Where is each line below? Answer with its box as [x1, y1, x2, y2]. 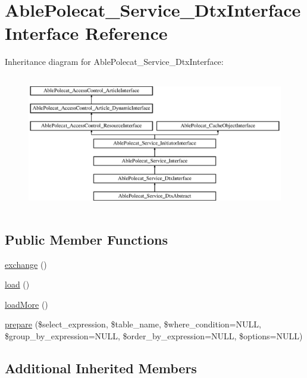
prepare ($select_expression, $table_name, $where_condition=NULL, [5, 318, 261, 330]
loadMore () [5, 298, 48, 310]
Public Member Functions [5, 230, 168, 248]
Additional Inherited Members [5, 358, 197, 377]
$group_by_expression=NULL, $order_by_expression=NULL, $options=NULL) [5, 329, 303, 342]
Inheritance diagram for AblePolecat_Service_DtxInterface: [5, 55, 224, 68]
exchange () [5, 258, 47, 270]
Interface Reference [5, 21, 168, 45]
